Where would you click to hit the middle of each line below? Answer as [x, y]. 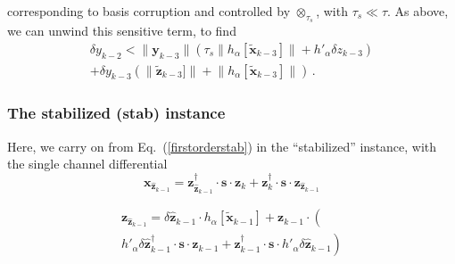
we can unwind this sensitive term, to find [122, 31]
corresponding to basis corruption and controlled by [149, 11]
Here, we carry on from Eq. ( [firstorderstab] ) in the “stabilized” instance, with [222, 146]
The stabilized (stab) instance [116, 113]
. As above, [418, 11]
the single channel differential [87, 164]
